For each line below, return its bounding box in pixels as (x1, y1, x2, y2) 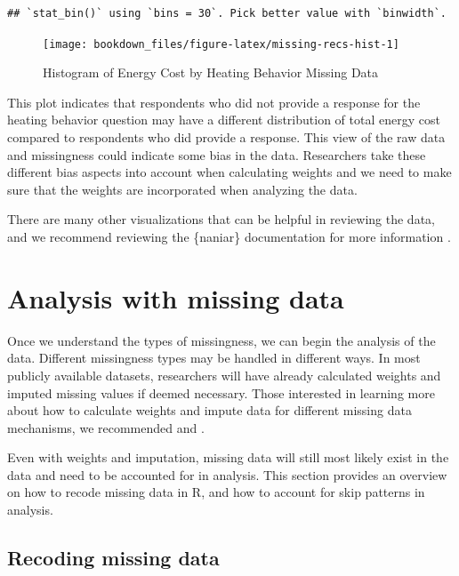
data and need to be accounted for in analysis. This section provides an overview (7, 465, 447, 484)
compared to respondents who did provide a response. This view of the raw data (7, 128, 446, 147)
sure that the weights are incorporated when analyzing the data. (7, 180, 358, 198)
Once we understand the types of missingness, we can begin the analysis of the (7, 331, 436, 349)
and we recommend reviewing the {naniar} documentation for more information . (7, 228, 451, 245)
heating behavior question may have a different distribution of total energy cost (7, 110, 440, 129)
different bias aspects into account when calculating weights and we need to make (7, 163, 452, 181)
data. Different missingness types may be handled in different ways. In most (7, 348, 421, 367)
